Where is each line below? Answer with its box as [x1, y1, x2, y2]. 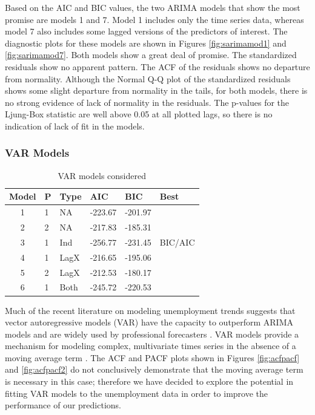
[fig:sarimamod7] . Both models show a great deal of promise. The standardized [5, 48, 297, 61]
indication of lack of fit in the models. [5, 119, 145, 132]
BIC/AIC [159, 235, 195, 248]
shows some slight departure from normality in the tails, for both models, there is [5, 84, 308, 97]
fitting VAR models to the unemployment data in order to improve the [5, 387, 268, 399]
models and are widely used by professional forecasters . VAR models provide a [5, 327, 299, 340]
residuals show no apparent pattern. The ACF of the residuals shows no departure [5, 60, 310, 73]
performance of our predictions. [5, 399, 121, 411]
